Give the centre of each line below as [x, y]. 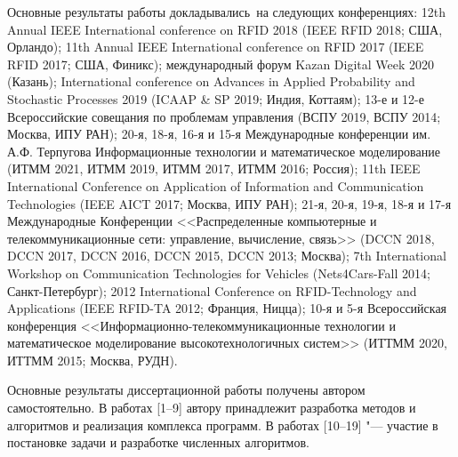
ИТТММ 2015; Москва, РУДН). [92, 360]
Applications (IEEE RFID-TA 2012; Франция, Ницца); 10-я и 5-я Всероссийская [227, 308]
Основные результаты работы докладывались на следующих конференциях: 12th [227, 12]
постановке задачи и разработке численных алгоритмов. [158, 442]
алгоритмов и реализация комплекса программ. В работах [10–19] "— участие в [223, 425]
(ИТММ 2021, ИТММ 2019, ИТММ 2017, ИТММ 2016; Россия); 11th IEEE [214, 168]
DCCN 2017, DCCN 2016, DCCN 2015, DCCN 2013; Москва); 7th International [227, 256]
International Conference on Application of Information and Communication [216, 185]
